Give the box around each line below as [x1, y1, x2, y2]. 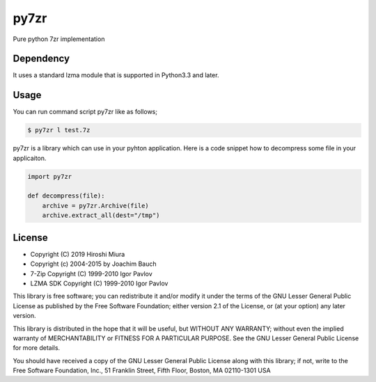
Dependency [13, 53, 70, 65]
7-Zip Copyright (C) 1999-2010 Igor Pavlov [30, 269, 152, 278]
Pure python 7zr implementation [13, 35, 105, 43]
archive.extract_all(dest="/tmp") [42, 212, 160, 219]
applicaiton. [13, 154, 47, 162]
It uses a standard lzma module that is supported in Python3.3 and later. [13, 71, 219, 79]
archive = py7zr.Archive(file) [42, 202, 149, 209]
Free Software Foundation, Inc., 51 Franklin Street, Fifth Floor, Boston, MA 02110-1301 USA [13, 366, 271, 375]
